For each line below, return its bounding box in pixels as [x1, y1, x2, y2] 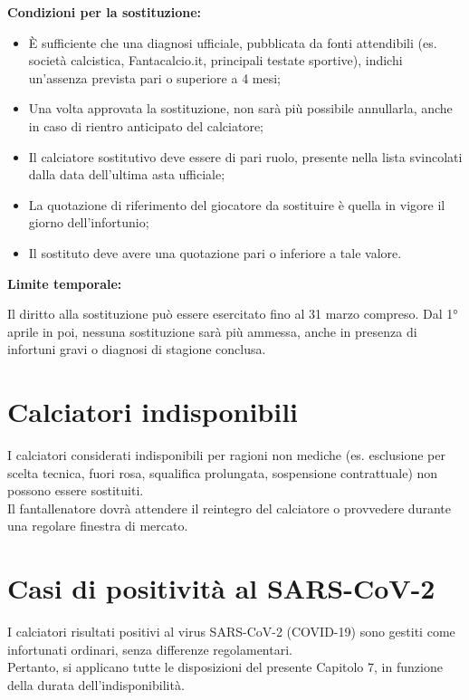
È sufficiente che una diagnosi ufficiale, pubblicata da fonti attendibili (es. [28, 33, 437, 52]
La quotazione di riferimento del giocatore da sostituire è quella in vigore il [28, 195, 445, 214]
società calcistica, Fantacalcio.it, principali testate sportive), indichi [28, 51, 403, 70]
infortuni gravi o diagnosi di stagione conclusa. [7, 340, 266, 359]
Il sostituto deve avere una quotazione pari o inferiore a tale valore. [28, 243, 402, 262]
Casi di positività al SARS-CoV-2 [7, 570, 435, 607]
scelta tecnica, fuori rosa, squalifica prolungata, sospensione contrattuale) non [7, 463, 438, 482]
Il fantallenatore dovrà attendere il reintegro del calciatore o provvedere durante [7, 498, 451, 517]
